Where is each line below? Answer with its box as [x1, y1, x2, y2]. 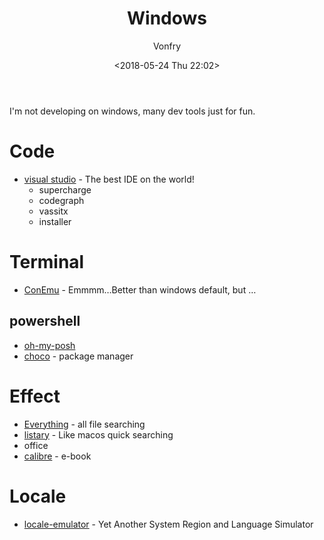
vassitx [38, 205, 69, 217]
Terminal [9, 251, 85, 274]
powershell [9, 313, 81, 330]
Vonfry [152, 40, 182, 52]
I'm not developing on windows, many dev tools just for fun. [9, 105, 256, 117]
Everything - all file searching [23, 418, 146, 430]
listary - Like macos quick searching [23, 428, 174, 441]
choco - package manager [23, 350, 134, 362]
